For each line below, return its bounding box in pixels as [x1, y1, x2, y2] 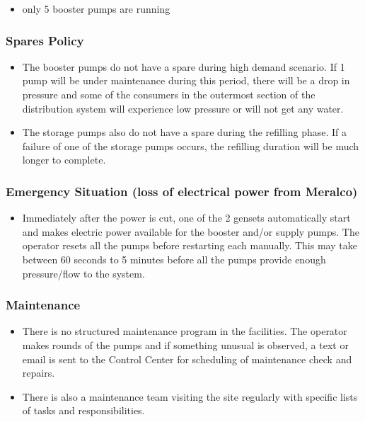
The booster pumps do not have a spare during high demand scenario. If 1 [22, 59, 345, 74]
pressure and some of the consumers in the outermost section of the [22, 87, 315, 101]
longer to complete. [22, 152, 106, 167]
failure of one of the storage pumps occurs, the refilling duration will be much [22, 138, 359, 153]
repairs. [22, 365, 55, 380]
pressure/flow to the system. [22, 266, 145, 280]
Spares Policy [6, 31, 84, 49]
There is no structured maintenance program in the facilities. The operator [22, 324, 347, 338]
